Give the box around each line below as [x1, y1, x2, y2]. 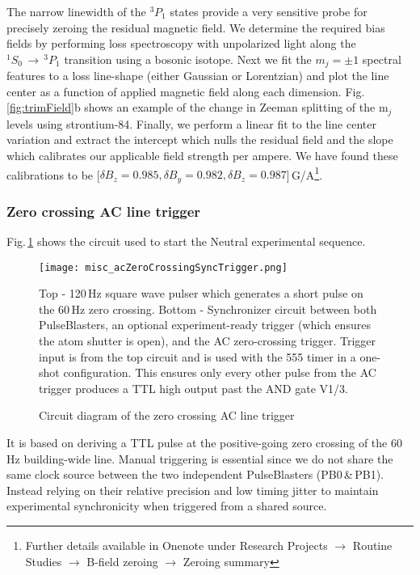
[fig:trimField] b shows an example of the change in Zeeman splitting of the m [6, 99, 388, 116]
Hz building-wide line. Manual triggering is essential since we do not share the [6, 450, 393, 467]
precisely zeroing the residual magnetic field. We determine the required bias [6, 19, 385, 36]
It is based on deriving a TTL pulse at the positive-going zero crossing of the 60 [6, 433, 402, 450]
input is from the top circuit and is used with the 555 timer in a [39, 348, 356, 365]
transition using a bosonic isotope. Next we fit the [64, 50, 312, 67]
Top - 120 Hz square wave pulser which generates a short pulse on [39, 285, 363, 302]
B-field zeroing [86, 552, 158, 569]
